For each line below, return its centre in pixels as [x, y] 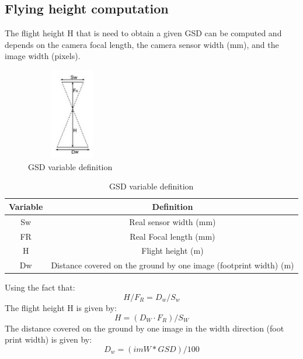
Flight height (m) [173, 251]
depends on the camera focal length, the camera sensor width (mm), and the [142, 44]
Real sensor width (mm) [173, 221]
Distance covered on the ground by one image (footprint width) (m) [173, 265]
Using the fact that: [40, 287]
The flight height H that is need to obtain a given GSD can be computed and [143, 33]
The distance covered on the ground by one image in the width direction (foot [144, 328]
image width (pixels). [43, 56]
